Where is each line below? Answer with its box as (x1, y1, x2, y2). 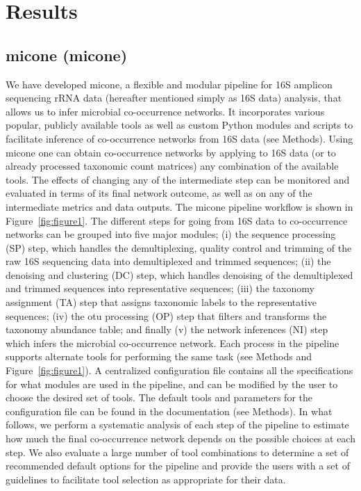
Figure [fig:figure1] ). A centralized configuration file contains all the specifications (6, 363, 353, 378)
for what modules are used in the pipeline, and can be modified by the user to (6, 376, 338, 391)
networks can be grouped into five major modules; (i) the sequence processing (6, 227, 336, 241)
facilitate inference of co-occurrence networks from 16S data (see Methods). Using (6, 131, 353, 145)
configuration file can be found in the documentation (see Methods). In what (6, 403, 333, 418)
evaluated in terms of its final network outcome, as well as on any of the (6, 186, 312, 200)
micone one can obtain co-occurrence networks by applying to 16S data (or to (6, 145, 336, 159)
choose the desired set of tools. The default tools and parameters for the (6, 390, 312, 405)
